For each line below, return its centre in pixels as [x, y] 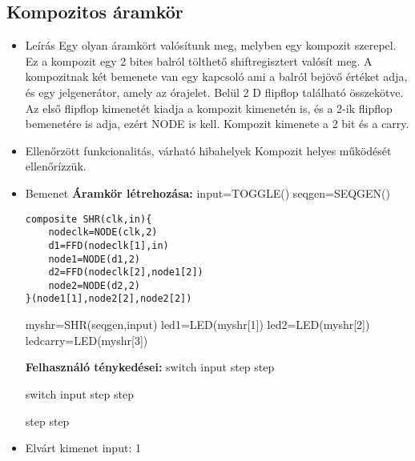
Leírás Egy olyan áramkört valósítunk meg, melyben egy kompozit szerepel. [211, 45]
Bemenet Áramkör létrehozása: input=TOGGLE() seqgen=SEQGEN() [208, 192]
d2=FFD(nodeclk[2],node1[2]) [126, 273]
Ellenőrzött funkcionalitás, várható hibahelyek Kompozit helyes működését [208, 150]
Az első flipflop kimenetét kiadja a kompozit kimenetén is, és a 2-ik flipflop [209, 108]
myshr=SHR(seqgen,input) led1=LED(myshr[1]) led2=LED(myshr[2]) [197, 325]
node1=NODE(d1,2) [94, 259]
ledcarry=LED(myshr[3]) [87, 340]
